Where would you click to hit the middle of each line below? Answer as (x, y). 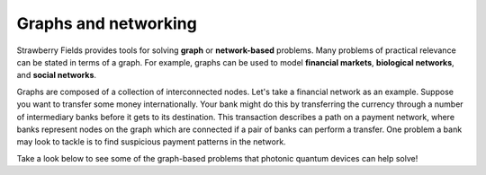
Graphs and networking (107, 23)
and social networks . (57, 75)
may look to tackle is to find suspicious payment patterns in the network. (152, 142)
